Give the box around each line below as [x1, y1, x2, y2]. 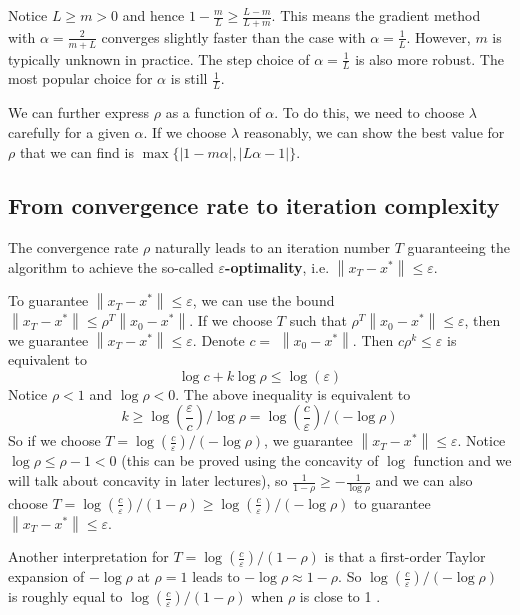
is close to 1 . [299, 586, 381, 607]
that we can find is [19, 141, 134, 162]
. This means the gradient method [271, 5, 481, 25]
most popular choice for [8, 68, 153, 89]
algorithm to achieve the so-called [8, 256, 214, 277]
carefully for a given [8, 121, 130, 142]
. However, [406, 26, 471, 47]
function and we [413, 450, 512, 471]
